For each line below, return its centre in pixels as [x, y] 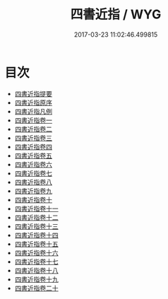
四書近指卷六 [33, 164]
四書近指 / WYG [116, 14]
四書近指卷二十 [36, 288]
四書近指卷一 [33, 120]
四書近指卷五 [33, 156]
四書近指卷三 [33, 138]
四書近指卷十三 [36, 226]
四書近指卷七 [33, 173]
